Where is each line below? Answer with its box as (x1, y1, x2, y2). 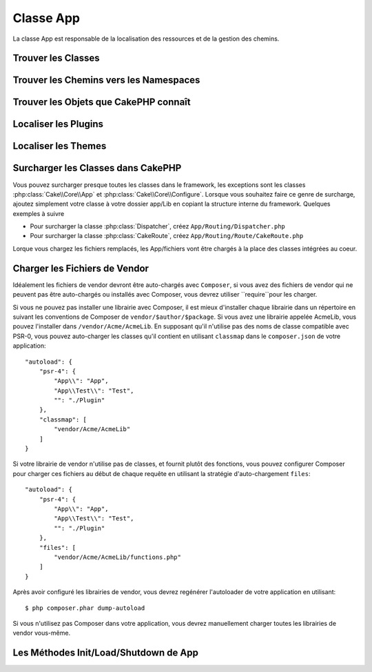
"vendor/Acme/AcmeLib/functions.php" (54, 553, 182, 561)
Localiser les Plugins (12, 118, 103, 130)
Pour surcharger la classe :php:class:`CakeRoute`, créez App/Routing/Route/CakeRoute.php (30, 232, 304, 240)
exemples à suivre (12, 209, 65, 217)
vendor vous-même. (12, 629, 71, 638)
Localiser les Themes (12, 140, 107, 152)
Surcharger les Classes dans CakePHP (12, 162, 182, 174)
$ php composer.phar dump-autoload (25, 604, 145, 612)
